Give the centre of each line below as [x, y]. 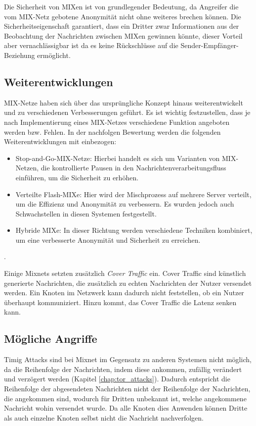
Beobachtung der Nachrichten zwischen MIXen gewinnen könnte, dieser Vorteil [123, 35]
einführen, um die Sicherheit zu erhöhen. [77, 177]
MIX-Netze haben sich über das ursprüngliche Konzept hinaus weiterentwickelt [124, 102]
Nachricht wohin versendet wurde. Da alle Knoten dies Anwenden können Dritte [126, 408]
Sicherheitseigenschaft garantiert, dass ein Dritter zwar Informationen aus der [122, 26]
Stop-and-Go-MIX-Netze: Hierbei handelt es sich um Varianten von [118, 158]
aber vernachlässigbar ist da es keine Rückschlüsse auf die [91, 45]
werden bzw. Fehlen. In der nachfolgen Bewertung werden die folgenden [112, 132]
